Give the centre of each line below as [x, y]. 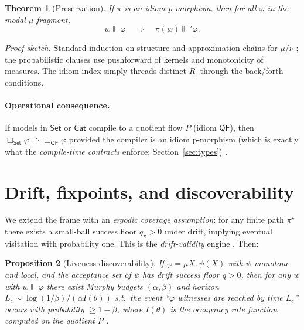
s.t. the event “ [142, 297]
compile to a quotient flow [136, 127]
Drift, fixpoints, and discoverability [149, 191]
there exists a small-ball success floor [71, 231]
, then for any [266, 275]
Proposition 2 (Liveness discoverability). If [85, 263]
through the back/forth [242, 71]
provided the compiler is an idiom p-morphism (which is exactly [184, 139]
